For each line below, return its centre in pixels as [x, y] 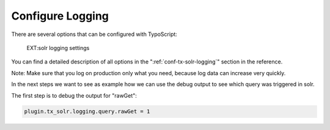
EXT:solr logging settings [58, 48]
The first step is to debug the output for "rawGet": [74, 95]
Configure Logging [60, 16]
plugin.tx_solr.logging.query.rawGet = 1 [87, 112]
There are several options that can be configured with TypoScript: [94, 34]
